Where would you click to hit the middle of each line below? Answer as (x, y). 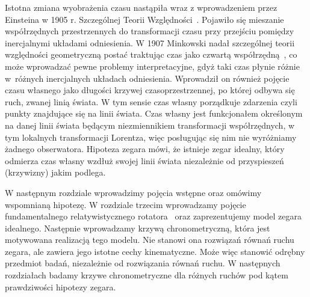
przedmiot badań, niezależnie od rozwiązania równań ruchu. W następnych (143, 263)
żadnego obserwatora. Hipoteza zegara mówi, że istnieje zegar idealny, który (145, 149)
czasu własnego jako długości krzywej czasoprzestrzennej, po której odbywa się (150, 90)
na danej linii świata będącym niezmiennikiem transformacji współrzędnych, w (150, 125)
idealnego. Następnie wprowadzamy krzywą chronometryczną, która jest (138, 228)
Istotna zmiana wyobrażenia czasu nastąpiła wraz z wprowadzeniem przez (141, 7)
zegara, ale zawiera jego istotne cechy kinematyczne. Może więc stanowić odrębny (155, 251)
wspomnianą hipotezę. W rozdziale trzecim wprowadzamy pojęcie (126, 204)
